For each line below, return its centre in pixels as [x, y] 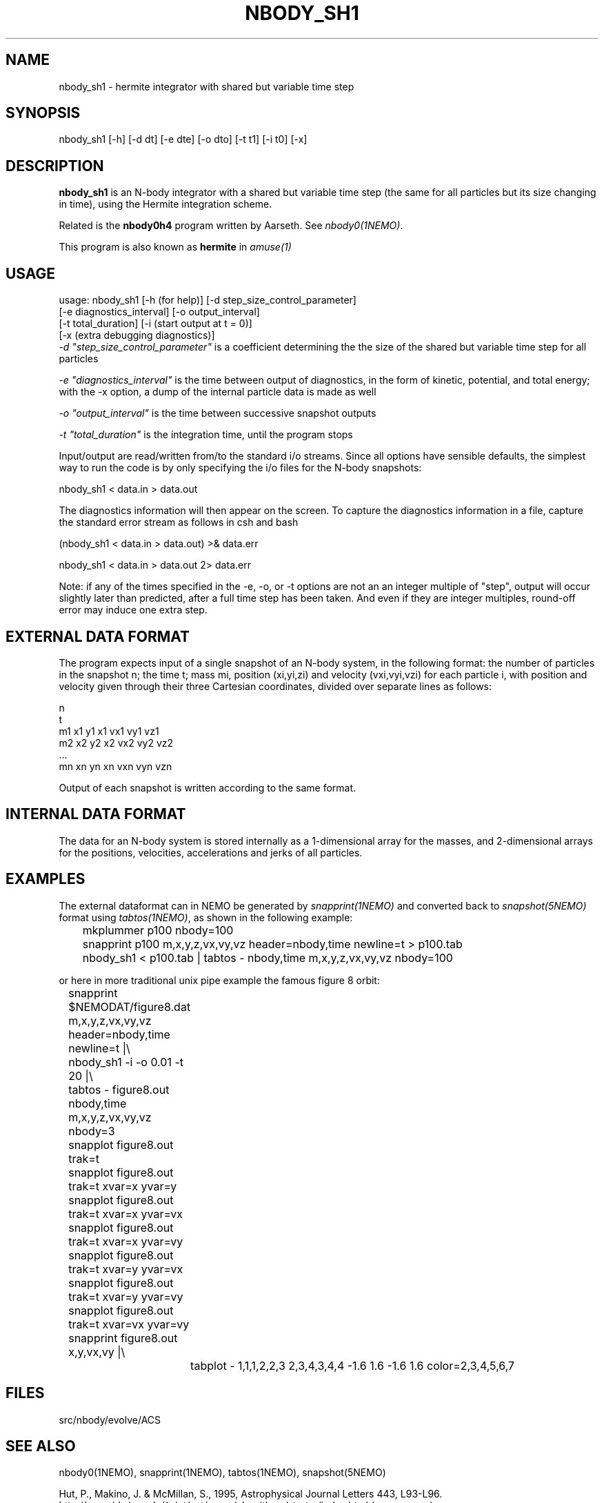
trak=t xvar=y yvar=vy [126, 1296]
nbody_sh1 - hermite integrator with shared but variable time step [207, 86]
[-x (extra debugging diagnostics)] [137, 335]
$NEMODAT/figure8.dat [130, 1006]
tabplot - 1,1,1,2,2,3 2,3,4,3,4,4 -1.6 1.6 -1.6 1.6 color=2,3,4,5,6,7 [353, 1365]
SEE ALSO [41, 1446]
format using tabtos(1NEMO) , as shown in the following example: [206, 917]
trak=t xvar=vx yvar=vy [129, 1324]
